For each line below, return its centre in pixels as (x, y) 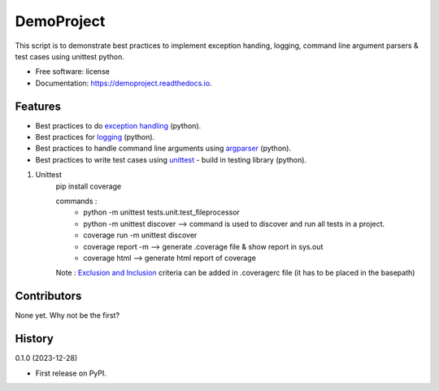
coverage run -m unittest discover (140, 235)
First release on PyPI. (71, 373)
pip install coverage (89, 186)
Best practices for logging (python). (95, 137)
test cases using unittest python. (70, 56)
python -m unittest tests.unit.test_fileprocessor (161, 212)
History (35, 339)
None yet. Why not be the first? (67, 315)
